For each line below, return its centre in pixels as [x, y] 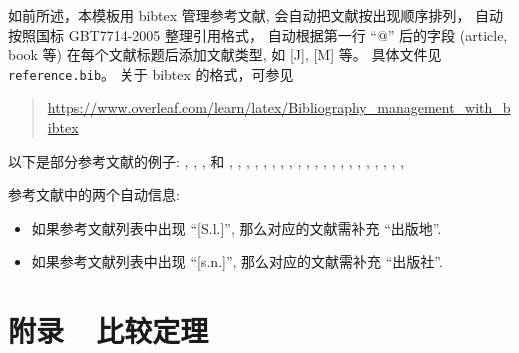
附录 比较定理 [108, 330]
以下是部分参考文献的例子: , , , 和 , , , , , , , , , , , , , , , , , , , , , [206, 160]
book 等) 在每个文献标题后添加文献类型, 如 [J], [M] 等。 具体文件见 [225, 54]
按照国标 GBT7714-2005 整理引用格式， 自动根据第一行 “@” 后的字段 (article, [258, 34]
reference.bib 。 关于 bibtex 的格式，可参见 [151, 73]
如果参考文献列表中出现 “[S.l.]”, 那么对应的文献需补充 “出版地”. [236, 227]
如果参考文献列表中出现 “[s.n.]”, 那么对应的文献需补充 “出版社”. [237, 261]
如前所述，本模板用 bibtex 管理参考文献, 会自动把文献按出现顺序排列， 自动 [256, 15]
